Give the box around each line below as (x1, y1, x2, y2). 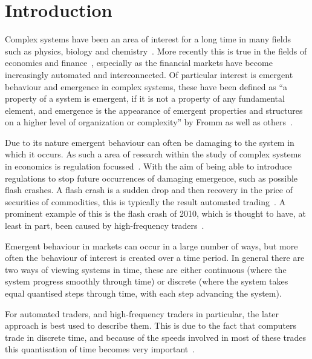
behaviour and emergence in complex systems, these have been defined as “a (5, 80, 288, 93)
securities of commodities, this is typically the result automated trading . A (5, 195, 286, 208)
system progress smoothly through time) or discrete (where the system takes (5, 275, 288, 288)
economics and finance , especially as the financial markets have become (5, 56, 273, 69)
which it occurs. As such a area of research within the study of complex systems (5, 148, 301, 160)
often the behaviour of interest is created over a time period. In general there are (5, 251, 305, 264)
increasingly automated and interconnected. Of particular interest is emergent (5, 68, 293, 81)
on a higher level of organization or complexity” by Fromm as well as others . (5, 116, 293, 128)
